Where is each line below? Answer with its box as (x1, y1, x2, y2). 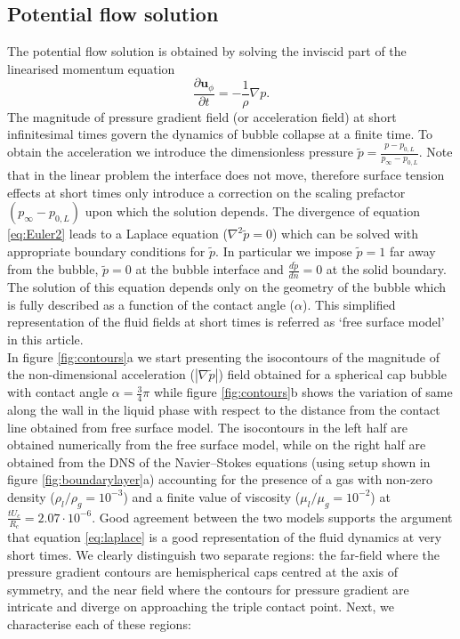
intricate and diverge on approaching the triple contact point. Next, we (7, 597, 394, 616)
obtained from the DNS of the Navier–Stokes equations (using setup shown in (7, 452, 431, 471)
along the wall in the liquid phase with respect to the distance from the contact (7, 400, 440, 418)
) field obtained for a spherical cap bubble (218, 365, 447, 384)
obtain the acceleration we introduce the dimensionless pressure (7, 142, 354, 161)
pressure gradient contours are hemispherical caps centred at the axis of (7, 562, 398, 581)
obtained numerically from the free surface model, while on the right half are (7, 435, 426, 454)
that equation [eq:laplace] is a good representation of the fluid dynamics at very (7, 527, 442, 546)
